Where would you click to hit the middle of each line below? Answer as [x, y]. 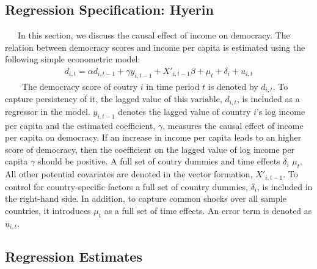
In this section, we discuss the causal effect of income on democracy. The [154, 35]
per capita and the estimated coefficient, [80, 125]
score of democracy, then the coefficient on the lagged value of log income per [150, 149]
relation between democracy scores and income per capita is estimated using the [155, 47]
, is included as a [268, 99]
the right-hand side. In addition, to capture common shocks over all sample [146, 198]
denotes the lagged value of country [184, 111]
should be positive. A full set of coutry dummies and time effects [159, 161]
